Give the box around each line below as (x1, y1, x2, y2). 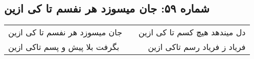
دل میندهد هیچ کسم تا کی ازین (138, 26, 246, 38)
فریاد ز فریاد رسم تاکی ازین (148, 41, 246, 53)
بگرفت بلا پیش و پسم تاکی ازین (8, 41, 120, 53)
